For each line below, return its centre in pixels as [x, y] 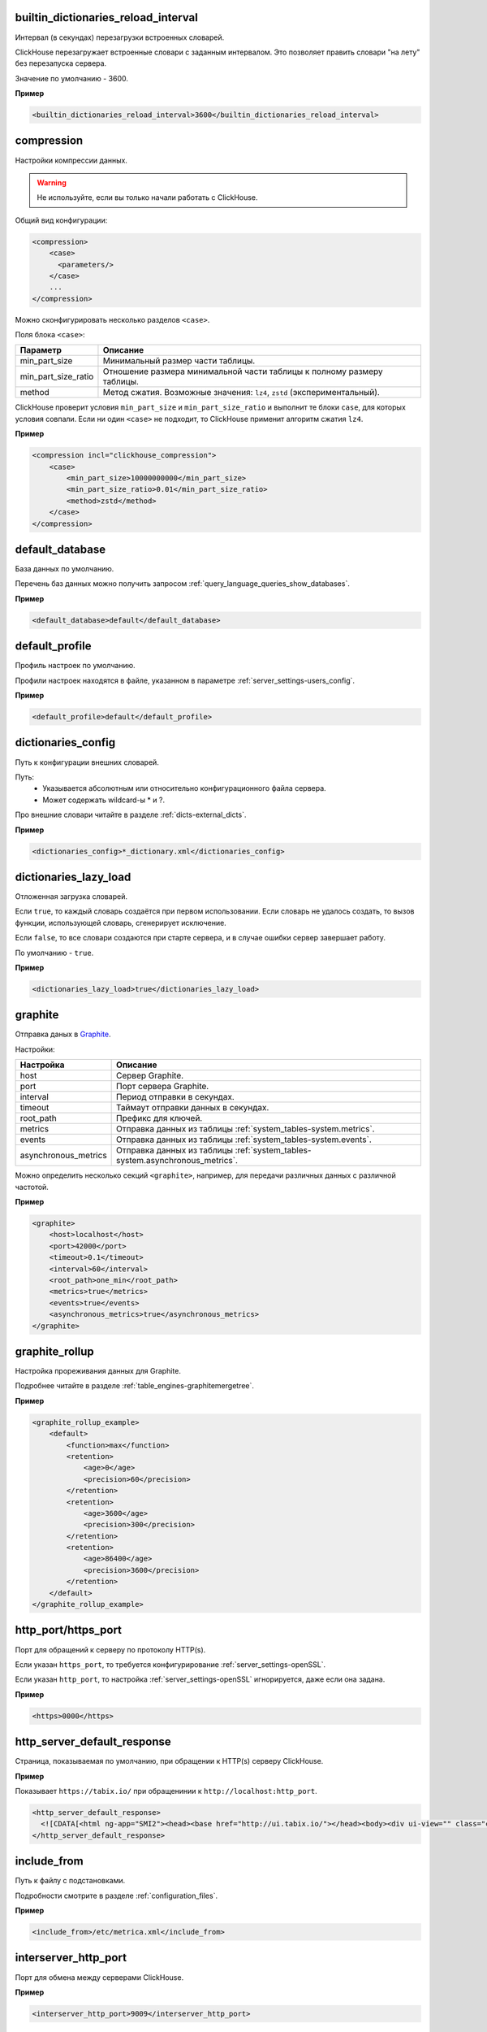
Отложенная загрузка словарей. [71, 897]
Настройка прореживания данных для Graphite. [98, 1371]
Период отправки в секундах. [175, 1097]
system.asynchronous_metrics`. [177, 1161]
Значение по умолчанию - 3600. [72, 78]
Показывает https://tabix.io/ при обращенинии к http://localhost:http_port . [166, 1791]
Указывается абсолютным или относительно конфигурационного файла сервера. [184, 788]
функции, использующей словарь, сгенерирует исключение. [121, 923]
